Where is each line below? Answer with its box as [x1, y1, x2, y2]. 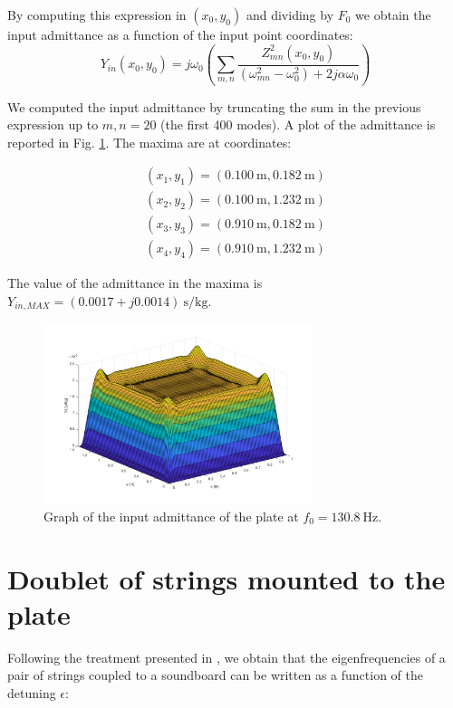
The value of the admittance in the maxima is [7, 273, 263, 292]
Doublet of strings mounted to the [7, 560, 446, 597]
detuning [7, 684, 56, 702]
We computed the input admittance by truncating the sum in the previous [7, 97, 421, 116]
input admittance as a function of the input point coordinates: [7, 25, 353, 43]
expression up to [7, 115, 99, 134]
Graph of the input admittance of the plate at [43, 506, 299, 525]
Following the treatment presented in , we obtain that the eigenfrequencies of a [7, 647, 446, 666]
